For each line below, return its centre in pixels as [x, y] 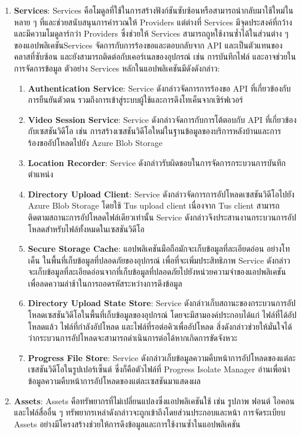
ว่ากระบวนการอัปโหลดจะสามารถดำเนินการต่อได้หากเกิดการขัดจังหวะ [133, 338]
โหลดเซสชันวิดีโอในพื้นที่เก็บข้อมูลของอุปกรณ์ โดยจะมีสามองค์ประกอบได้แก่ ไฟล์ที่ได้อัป [162, 315]
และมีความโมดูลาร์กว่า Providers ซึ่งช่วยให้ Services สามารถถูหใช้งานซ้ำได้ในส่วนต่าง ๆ [151, 33]
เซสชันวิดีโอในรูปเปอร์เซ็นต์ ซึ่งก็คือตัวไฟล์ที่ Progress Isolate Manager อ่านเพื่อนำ [159, 369]
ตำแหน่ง [41, 174]
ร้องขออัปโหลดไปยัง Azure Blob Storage [95, 142]
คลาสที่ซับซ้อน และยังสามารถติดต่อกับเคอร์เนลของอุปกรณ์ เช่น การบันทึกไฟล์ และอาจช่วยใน [155, 56]
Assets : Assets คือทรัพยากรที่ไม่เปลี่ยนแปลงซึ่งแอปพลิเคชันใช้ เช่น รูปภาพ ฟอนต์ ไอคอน [154, 400]
